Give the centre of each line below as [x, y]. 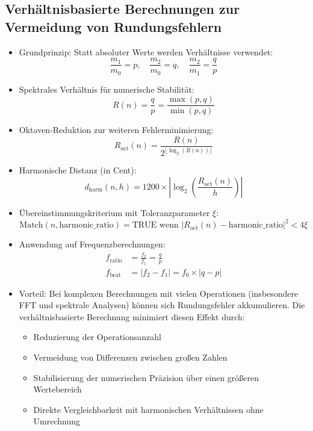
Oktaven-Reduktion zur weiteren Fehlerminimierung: [116, 130]
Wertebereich [57, 389]
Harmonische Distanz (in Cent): [78, 170]
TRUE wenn [155, 225]
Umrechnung [57, 421]
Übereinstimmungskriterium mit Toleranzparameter [114, 212]
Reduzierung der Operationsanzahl [97, 337]
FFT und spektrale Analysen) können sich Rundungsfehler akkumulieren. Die [162, 305]
